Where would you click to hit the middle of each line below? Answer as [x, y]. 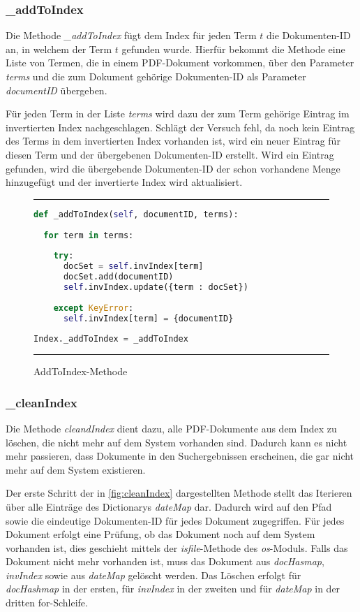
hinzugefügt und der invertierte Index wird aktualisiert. [124, 182]
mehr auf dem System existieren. [76, 469]
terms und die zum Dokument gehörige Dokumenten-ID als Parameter [156, 76]
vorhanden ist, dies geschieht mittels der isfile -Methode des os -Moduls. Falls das [177, 547]
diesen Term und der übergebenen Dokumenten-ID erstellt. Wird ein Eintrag [170, 154]
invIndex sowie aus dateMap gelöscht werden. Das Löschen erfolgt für [153, 575]
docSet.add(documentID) [118, 277]
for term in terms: [89, 235]
